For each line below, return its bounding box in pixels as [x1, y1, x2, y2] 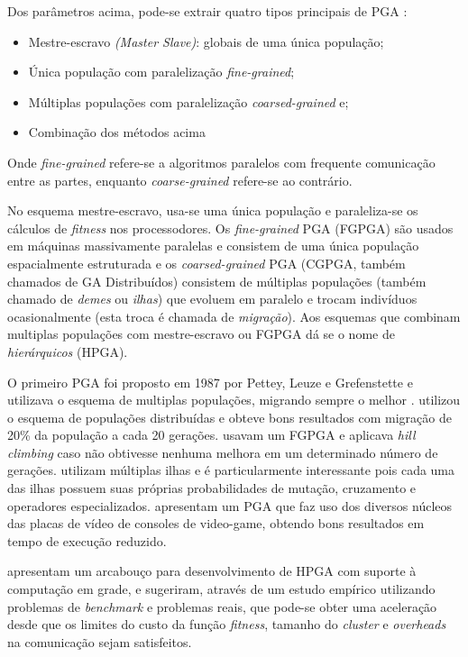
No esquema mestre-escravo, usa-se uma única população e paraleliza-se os [7, 201, 418, 220]
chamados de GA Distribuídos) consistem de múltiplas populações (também [7, 271, 427, 290]
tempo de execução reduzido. [7, 531, 167, 550]
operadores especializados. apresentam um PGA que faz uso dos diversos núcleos [7, 496, 453, 515]
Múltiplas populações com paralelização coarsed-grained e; [28, 92, 349, 111]
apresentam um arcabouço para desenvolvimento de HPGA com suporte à [7, 561, 417, 580]
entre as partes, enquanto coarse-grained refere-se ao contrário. [7, 170, 353, 189]
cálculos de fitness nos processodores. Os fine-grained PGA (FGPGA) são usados [7, 218, 454, 237]
